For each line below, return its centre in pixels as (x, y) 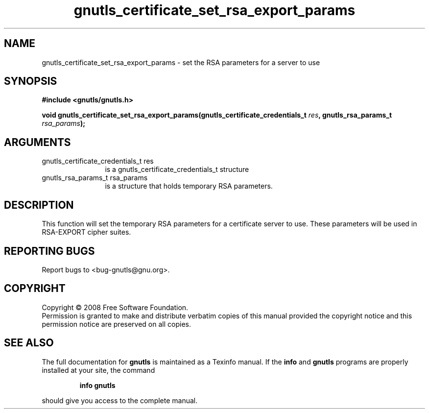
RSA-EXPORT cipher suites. (86, 232)
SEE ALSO (29, 343)
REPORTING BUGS (49, 251)
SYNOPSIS (31, 81)
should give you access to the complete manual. (120, 400)
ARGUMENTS (37, 142)
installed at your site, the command (98, 370)
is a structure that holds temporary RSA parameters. (189, 186)
